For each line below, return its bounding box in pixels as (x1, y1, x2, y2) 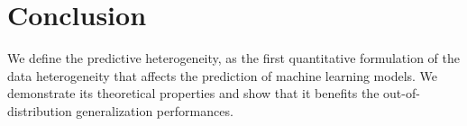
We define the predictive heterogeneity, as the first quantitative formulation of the (7, 49, 460, 67)
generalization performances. (76, 101, 233, 120)
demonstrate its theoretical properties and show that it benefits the (7, 84, 380, 103)
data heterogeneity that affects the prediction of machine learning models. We (7, 66, 438, 85)
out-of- (383, 84, 420, 103)
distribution (7, 101, 72, 120)
